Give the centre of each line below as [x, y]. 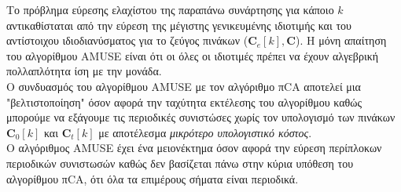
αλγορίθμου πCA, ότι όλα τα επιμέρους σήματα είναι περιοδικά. [153, 178]
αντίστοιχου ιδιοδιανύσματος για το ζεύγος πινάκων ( [127, 40]
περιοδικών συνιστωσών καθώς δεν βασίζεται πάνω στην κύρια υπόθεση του [180, 163]
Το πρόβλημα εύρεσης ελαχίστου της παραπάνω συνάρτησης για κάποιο [170, 9]
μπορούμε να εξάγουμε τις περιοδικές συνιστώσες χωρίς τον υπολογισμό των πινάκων [201, 117]
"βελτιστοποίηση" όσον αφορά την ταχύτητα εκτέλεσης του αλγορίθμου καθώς [184, 101]
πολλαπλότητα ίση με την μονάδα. [84, 71]
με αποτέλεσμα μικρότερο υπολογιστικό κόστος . [205, 132]
